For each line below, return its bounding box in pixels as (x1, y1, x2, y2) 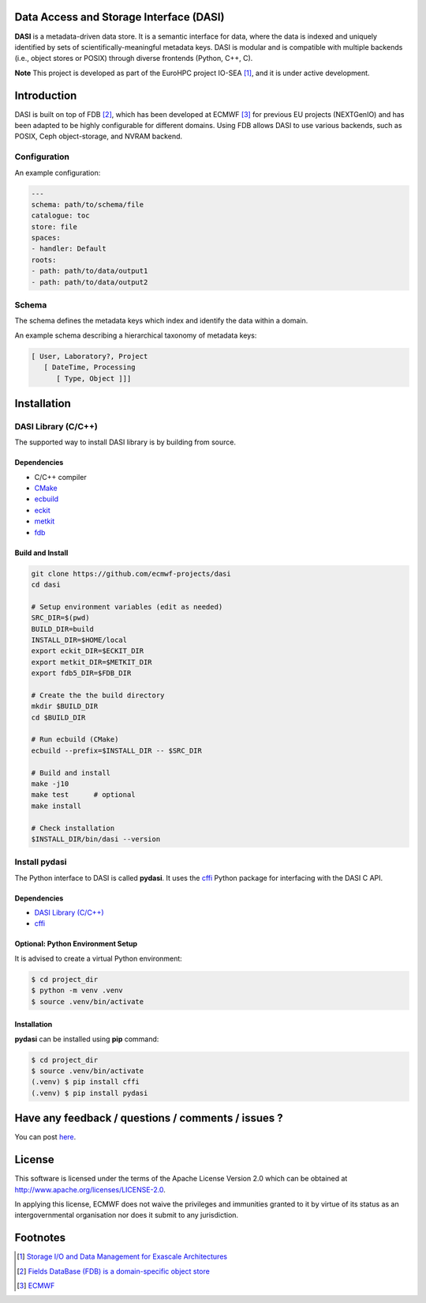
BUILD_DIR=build (31, 625, 95, 633)
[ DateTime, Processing (43, 363, 136, 372)
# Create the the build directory (31, 690, 165, 700)
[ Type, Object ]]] (56, 374, 132, 383)
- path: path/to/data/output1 (31, 266, 148, 276)
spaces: (31, 233, 61, 243)
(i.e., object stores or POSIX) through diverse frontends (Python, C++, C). (14, 54, 253, 63)
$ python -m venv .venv (31, 986, 124, 995)
